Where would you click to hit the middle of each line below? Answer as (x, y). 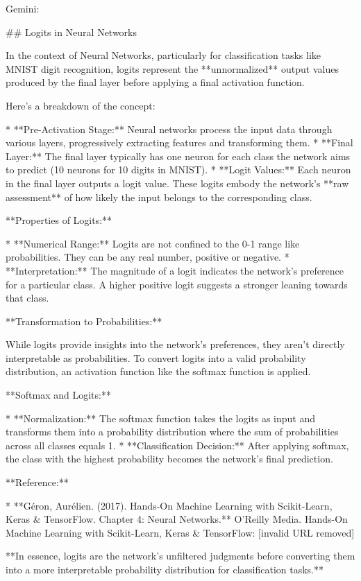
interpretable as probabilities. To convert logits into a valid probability (156, 357)
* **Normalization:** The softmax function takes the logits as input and (161, 418)
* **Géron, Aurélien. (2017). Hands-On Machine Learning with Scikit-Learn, (169, 505)
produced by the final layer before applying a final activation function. (155, 82)
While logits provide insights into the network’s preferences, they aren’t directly (175, 344)
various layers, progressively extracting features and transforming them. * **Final (179, 142)
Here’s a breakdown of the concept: (81, 105)
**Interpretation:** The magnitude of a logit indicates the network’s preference (175, 270)
